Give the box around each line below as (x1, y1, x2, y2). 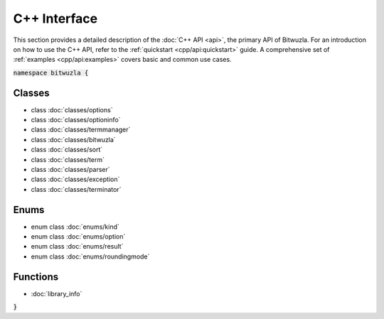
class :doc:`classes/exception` (31, 175, 120, 184)
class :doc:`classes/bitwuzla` (31, 135, 117, 144)
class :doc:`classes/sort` (31, 146, 103, 154)
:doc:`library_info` (31, 289, 82, 298)
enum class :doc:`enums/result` (31, 242, 124, 251)
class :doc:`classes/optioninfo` (31, 116, 121, 124)
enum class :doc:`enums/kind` (31, 222, 120, 231)
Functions (13, 271, 59, 283)
